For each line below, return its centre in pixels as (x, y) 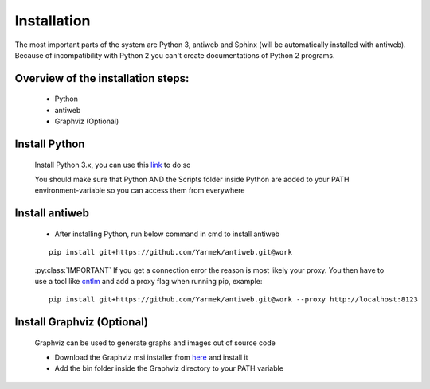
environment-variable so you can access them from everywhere (140, 190)
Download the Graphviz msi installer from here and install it (151, 357)
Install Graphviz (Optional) (82, 322)
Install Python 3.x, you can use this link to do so (113, 165)
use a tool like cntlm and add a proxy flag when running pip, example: (149, 281)
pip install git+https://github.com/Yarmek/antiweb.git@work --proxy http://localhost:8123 (233, 300)
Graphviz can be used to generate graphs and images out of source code (155, 343)
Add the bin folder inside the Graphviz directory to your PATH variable (169, 368)
